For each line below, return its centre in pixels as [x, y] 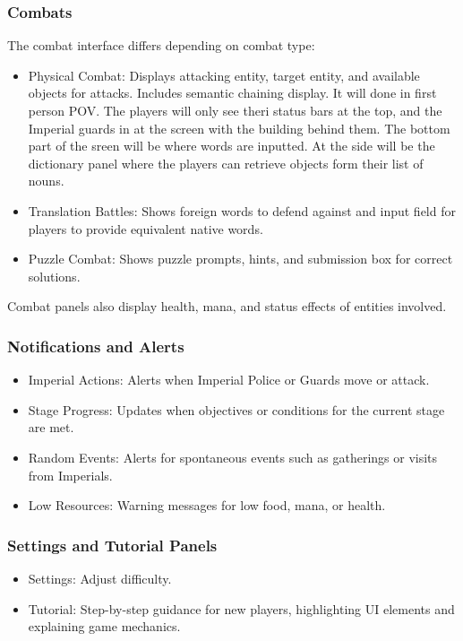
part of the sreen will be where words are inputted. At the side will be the [231, 146]
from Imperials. [70, 475]
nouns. [46, 181]
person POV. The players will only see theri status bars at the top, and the [235, 110]
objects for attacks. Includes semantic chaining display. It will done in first [232, 93]
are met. [51, 427]
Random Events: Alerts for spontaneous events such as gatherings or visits [233, 457]
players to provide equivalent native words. [146, 228]
